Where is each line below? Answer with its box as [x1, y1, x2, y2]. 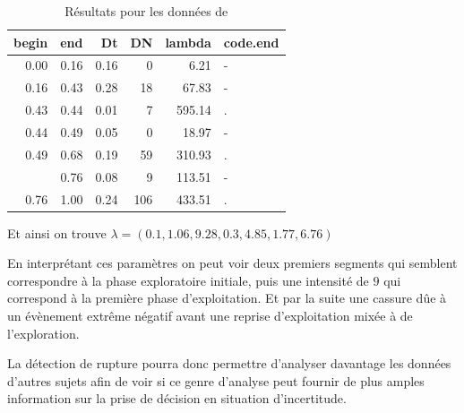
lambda [165, 32, 211, 51]
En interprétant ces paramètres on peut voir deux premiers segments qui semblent [7, 254, 458, 272]
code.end [223, 32, 279, 51]
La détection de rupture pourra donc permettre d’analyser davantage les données [7, 354, 451, 373]
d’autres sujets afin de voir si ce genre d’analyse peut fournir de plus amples [7, 371, 425, 390]
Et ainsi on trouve [7, 223, 107, 242]
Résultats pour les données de [64, 2, 228, 20]
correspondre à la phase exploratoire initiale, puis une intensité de [7, 271, 369, 289]
